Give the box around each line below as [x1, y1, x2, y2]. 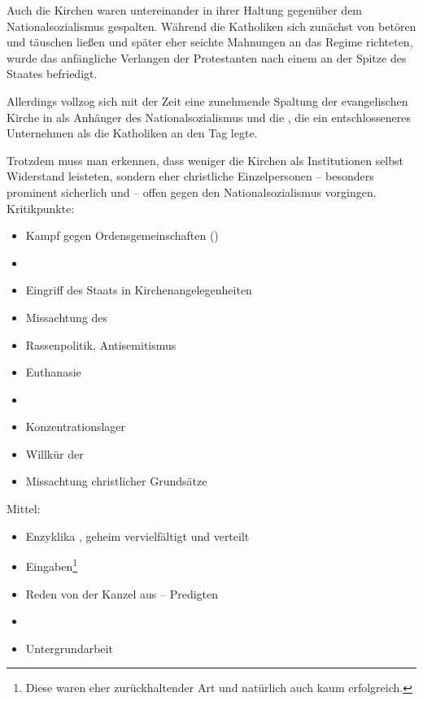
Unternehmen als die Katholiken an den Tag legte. [7, 124, 258, 142]
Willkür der [25, 445, 84, 462]
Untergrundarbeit [25, 639, 113, 656]
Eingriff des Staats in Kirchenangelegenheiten [25, 281, 252, 298]
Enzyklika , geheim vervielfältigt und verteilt [25, 527, 250, 544]
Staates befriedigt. [7, 65, 98, 82]
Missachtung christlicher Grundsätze [25, 472, 207, 490]
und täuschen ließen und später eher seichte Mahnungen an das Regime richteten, [7, 33, 413, 50]
